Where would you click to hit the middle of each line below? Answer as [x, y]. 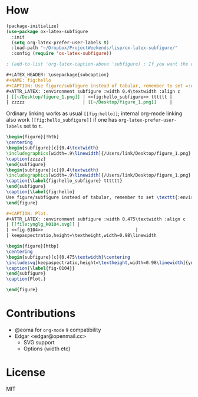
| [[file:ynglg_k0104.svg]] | [43, 224]
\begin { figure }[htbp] [33, 246]
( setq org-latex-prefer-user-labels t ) [60, 43]
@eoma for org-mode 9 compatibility [58, 330]
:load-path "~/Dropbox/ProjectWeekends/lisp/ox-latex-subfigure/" [95, 48]
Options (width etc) [47, 349]
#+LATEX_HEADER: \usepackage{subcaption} [58, 75]
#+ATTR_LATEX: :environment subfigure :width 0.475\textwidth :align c [96, 219]
